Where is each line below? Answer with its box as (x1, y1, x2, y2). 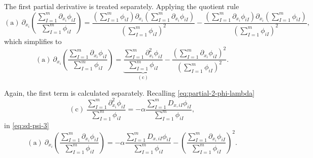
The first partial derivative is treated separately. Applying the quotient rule (4, 1, 239, 11)
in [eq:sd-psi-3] (4, 120, 49, 130)
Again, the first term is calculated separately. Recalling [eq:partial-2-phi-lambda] (4, 87, 255, 98)
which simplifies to (4, 35, 62, 46)
